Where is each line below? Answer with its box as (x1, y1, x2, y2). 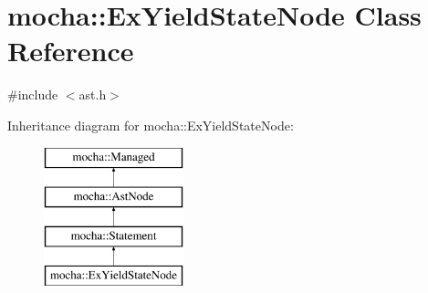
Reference (7, 32, 134, 69)
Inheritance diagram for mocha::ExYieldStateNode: (7, 115, 294, 134)
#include (7, 85, 58, 104)
